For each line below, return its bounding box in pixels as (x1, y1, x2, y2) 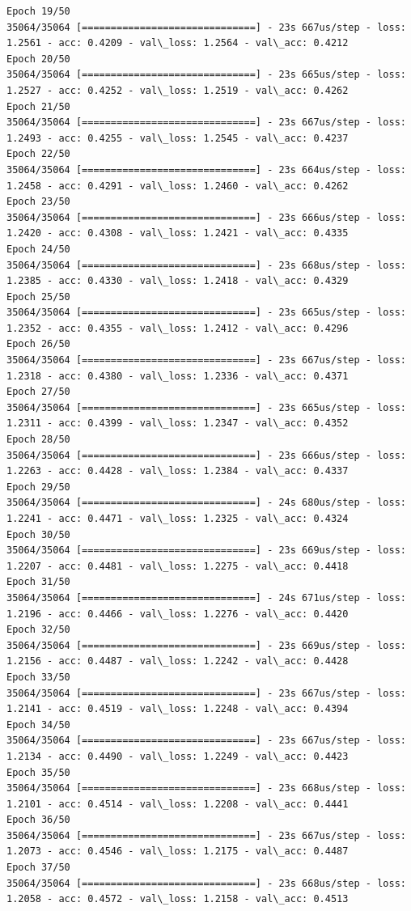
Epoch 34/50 (6, 718, 70, 731)
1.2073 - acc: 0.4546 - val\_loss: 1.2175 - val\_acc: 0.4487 (6, 845, 349, 858)
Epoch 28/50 (6, 434, 70, 446)
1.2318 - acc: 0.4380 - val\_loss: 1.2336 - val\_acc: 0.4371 (6, 370, 349, 382)
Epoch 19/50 (6, 6, 70, 17)
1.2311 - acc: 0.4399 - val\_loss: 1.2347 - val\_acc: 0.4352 (6, 417, 349, 430)
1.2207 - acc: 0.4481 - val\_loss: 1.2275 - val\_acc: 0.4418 (6, 560, 349, 572)
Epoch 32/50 (6, 624, 70, 636)
